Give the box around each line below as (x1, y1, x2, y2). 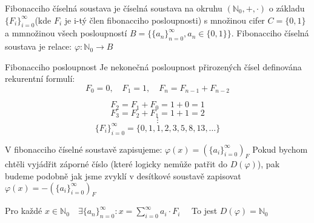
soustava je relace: (5, 40, 72, 53)
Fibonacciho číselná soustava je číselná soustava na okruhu (5, 2, 222, 14)
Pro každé (5, 204, 42, 217)
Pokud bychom (252, 142, 308, 155)
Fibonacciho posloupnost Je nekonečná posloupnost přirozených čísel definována (5, 60, 302, 73)
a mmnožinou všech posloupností (5, 27, 127, 39)
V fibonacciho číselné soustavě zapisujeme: (5, 142, 162, 155)
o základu (269, 2, 305, 14)
